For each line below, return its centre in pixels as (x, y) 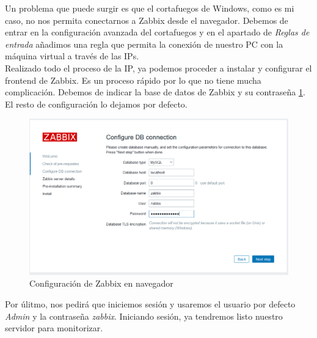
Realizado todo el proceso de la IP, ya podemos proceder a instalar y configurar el (158, 68)
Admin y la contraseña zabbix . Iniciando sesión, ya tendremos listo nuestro (144, 316)
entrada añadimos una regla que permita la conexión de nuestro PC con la (144, 44)
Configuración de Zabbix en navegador (101, 283)
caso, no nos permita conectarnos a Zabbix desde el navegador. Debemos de (147, 20)
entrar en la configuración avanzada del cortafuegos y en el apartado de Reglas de (157, 32)
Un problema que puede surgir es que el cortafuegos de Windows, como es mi (150, 8)
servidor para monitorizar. (54, 328)
